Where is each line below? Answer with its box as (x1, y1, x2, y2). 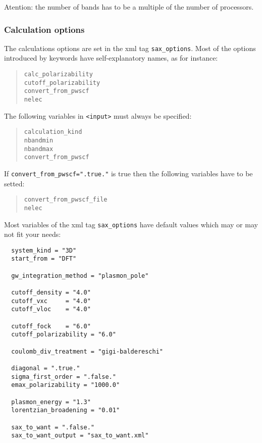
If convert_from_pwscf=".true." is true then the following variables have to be (4, 168, 253, 178)
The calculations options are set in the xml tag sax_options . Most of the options (4, 42, 256, 53)
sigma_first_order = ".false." (11, 373, 116, 380)
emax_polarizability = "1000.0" (11, 381, 120, 389)
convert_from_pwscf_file (24, 196, 108, 204)
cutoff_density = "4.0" (11, 289, 91, 297)
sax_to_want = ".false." (11, 423, 94, 431)
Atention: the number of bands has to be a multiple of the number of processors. (4, 2, 254, 12)
